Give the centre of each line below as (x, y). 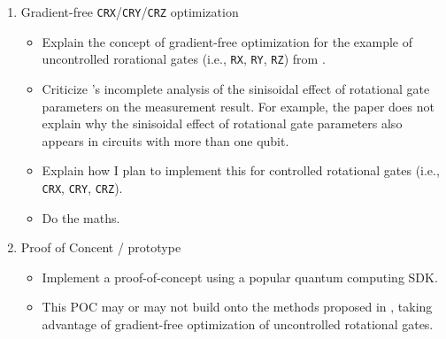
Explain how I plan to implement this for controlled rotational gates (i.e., (241, 170)
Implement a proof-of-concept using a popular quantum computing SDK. (240, 277)
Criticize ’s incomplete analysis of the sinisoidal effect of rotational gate (236, 88)
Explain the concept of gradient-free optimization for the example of (227, 41)
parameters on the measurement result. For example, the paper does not (238, 106)
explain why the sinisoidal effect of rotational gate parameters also (222, 123)
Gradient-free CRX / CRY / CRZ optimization (130, 12)
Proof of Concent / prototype (101, 247)
